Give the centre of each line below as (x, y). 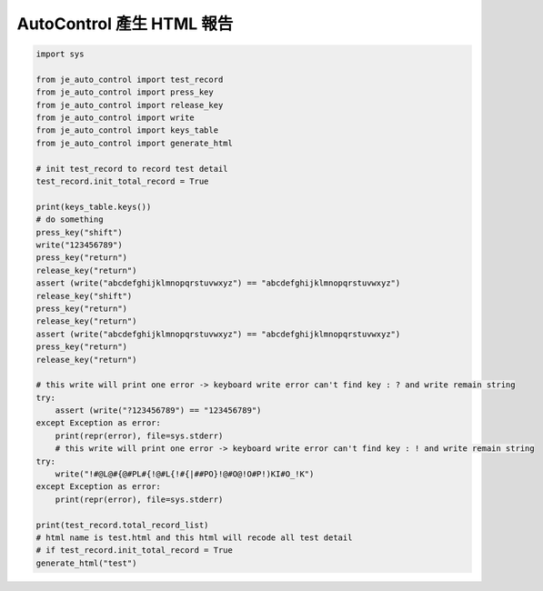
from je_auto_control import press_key (125, 92)
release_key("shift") (84, 296)
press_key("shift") (79, 232)
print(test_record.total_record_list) (122, 525)
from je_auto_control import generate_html (135, 143)
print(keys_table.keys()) (94, 206)
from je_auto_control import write (115, 118)
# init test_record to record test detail (132, 169)
